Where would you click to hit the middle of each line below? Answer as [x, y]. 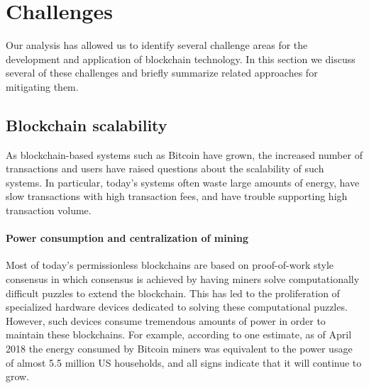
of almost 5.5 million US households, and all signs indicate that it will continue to [184, 362]
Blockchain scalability [87, 124]
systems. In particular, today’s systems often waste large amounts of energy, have [183, 182]
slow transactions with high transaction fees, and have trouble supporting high [177, 196]
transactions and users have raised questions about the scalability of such [165, 168]
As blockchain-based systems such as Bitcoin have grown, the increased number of [184, 154]
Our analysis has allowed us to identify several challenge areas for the [157, 45]
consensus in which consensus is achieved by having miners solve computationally [183, 279]
